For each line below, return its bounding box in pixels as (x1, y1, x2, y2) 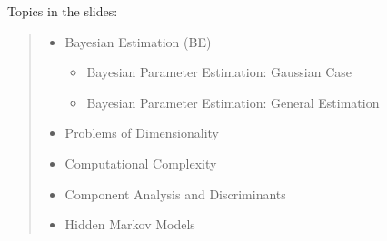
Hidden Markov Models (64, 215, 195, 234)
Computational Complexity (64, 153, 217, 172)
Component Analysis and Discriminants (64, 184, 286, 203)
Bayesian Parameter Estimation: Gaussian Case (86, 63, 352, 82)
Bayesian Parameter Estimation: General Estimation (86, 92, 380, 111)
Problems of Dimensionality (64, 123, 219, 142)
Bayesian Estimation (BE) (64, 32, 212, 51)
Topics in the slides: (7, 2, 118, 20)
